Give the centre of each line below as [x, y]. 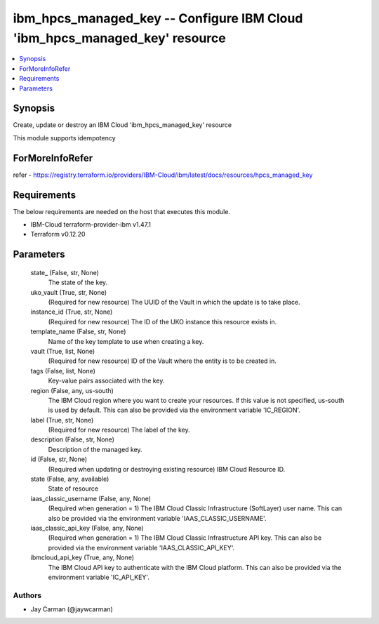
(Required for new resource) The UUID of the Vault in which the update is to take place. [174, 302]
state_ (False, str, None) [65, 272]
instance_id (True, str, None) [72, 312]
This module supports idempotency [64, 138]
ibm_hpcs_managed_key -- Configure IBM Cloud [158, 18]
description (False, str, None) [73, 439]
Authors [27, 595]
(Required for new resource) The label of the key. [119, 430]
